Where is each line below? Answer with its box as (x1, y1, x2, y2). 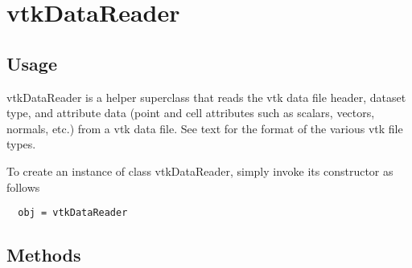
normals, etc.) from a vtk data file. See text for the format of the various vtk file (6, 120, 403, 136)
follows (6, 178, 40, 195)
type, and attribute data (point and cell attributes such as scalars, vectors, (6, 104, 375, 121)
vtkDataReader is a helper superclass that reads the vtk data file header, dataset (6, 88, 406, 105)
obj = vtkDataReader (18, 207, 128, 219)
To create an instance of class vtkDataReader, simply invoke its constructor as (6, 162, 393, 179)
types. (6, 136, 36, 152)
